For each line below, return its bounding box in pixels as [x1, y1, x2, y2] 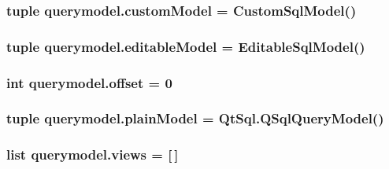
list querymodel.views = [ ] [6, 145, 179, 164]
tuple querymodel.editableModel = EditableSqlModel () [6, 36, 365, 56]
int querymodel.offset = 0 [6, 72, 172, 92]
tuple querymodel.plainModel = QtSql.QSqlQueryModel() [6, 108, 384, 128]
